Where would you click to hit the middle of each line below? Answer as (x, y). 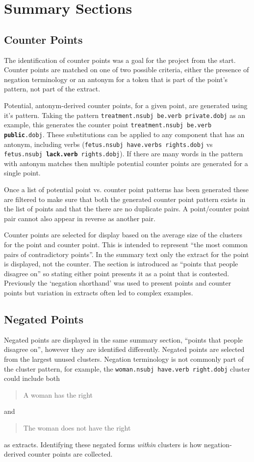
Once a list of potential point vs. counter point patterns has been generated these (127, 189)
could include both (32, 378)
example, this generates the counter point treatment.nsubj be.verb (108, 125)
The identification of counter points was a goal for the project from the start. (120, 60)
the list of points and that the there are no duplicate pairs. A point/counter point (127, 209)
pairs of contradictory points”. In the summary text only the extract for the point (127, 254)
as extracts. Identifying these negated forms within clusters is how (103, 444)
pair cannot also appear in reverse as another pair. (80, 218)
